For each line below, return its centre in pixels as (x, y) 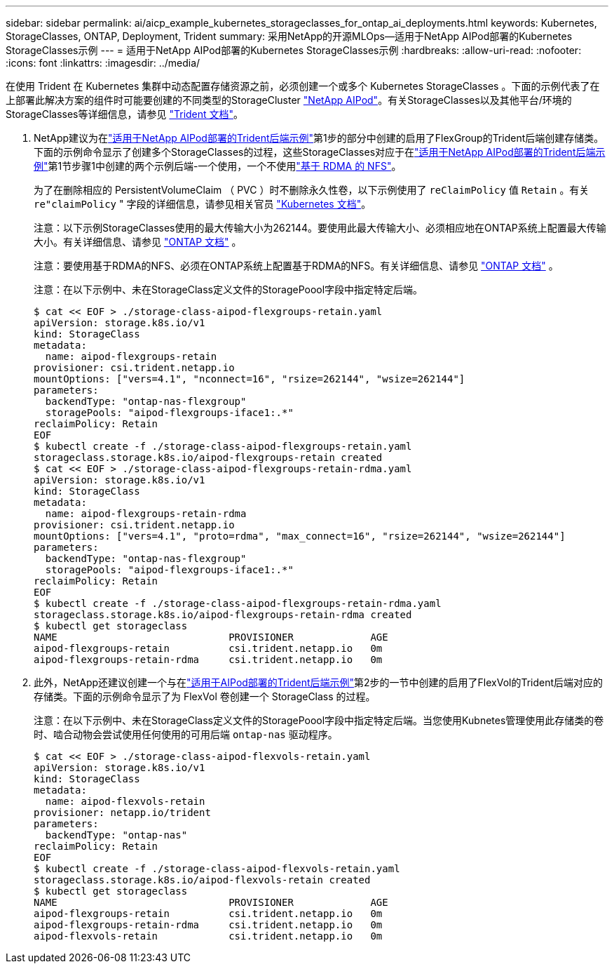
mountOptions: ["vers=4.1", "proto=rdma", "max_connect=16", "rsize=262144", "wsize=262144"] (300, 536)
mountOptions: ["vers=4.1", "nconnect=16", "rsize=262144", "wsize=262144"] (250, 379)
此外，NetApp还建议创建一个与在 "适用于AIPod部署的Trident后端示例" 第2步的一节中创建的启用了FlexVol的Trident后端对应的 (319, 682)
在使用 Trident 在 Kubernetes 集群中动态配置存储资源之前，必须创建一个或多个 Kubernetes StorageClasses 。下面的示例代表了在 (303, 86)
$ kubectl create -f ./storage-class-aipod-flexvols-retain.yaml (217, 869)
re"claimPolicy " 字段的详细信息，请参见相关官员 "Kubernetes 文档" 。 (203, 204)
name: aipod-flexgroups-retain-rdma (146, 514)
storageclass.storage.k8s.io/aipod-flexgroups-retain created (208, 457)
